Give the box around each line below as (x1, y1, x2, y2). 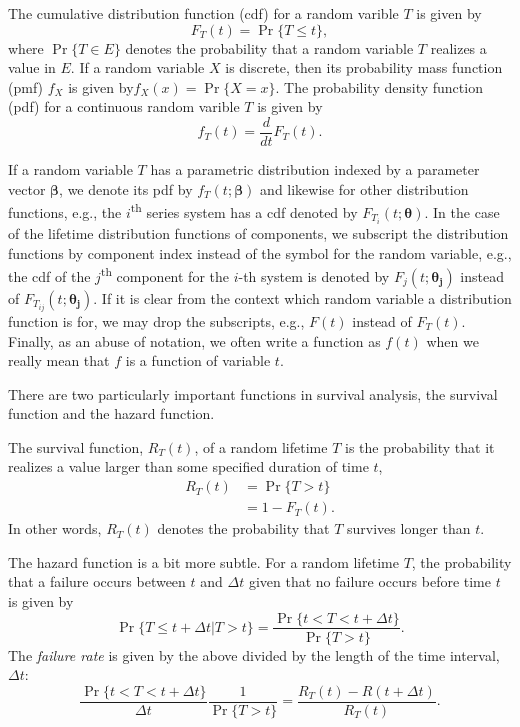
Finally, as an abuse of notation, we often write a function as (8, 330, 381, 351)
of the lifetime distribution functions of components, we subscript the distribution (8, 222, 509, 243)
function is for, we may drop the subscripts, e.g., (8, 310, 305, 331)
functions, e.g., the (8, 201, 122, 222)
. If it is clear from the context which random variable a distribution (93, 287, 512, 308)
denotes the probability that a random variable (125, 37, 414, 58)
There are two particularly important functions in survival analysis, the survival (8, 383, 498, 404)
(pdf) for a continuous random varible (8, 96, 240, 117)
